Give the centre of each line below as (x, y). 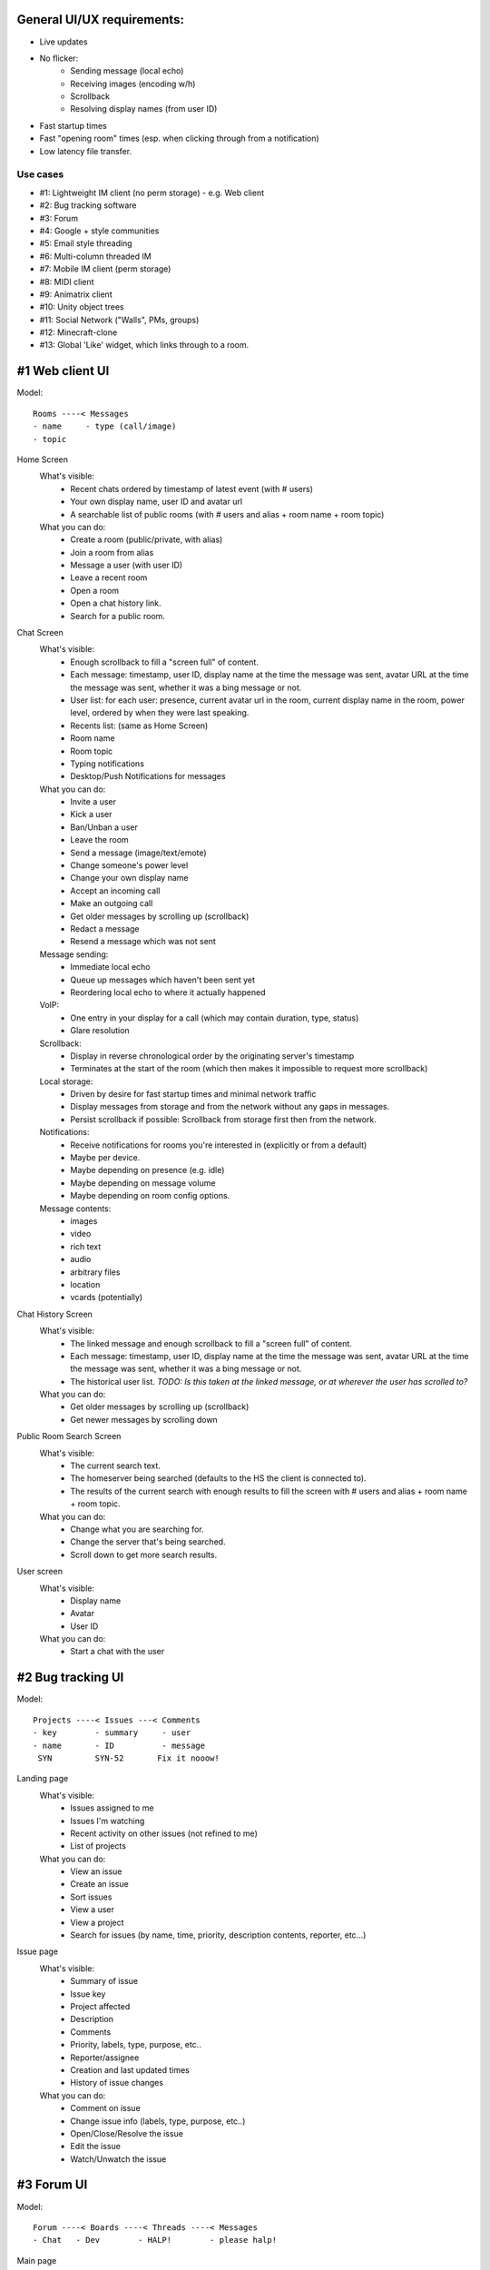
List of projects (98, 1846)
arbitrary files (95, 1272)
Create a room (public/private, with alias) (147, 539)
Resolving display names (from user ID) (144, 109)
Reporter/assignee (105, 2058)
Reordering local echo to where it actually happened (168, 992)
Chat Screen (40, 633)
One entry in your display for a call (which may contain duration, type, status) (215, 1018)
